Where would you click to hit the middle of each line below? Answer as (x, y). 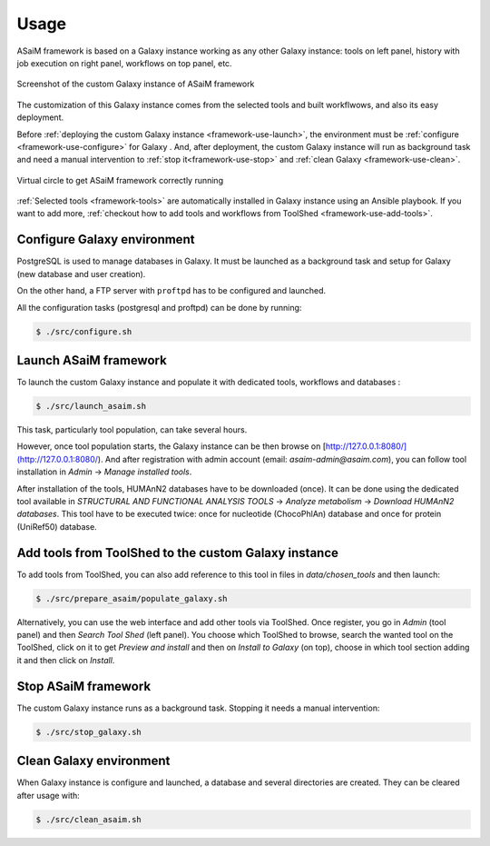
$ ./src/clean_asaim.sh (89, 819)
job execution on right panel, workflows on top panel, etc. (124, 63)
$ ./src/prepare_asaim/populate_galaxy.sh (132, 598)
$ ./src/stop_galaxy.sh (89, 732)
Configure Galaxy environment (106, 239)
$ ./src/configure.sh (84, 331)
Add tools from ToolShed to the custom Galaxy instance (178, 553)
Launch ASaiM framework (92, 360)
